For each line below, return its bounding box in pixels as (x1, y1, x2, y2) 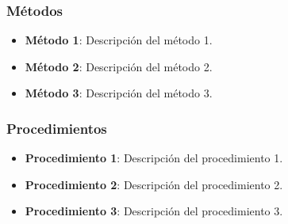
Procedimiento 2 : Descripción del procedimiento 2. (25, 176, 283, 192)
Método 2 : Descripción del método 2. (25, 58, 213, 74)
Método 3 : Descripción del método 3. (25, 85, 213, 101)
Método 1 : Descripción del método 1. (25, 32, 213, 48)
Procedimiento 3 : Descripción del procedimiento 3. (25, 203, 283, 219)
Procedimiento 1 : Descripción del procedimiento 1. (25, 150, 283, 166)
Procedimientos (6, 118, 107, 138)
